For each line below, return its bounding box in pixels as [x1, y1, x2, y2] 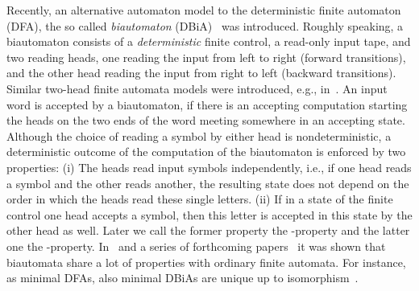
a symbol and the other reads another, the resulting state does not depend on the [6, 174, 409, 191]
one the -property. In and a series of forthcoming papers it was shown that [6, 237, 386, 254]
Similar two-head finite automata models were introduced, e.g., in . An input [6, 80, 388, 96]
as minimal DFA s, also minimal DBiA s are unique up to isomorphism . [6, 269, 359, 286]
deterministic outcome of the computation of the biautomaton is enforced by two [6, 143, 406, 160]
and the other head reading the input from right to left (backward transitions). [6, 64, 396, 81]
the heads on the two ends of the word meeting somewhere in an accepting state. [6, 112, 405, 129]
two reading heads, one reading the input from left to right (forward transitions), [6, 48, 406, 65]
